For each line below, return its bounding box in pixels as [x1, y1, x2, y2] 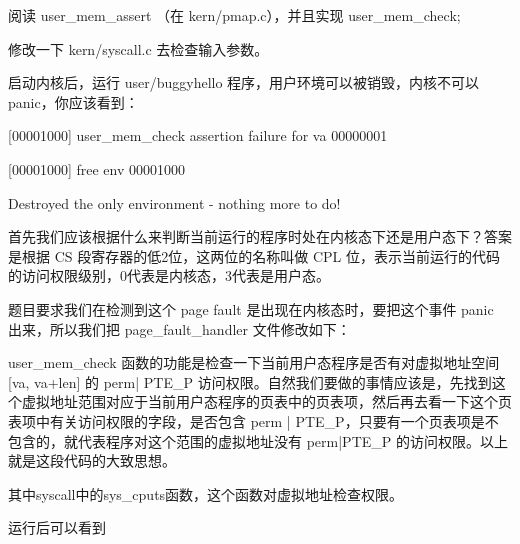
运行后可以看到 [8, 517, 106, 538]
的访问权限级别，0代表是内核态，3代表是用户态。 [8, 265, 330, 286]
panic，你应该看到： [8, 91, 139, 112]
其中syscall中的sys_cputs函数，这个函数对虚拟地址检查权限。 [8, 483, 404, 504]
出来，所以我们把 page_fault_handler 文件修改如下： [8, 318, 351, 339]
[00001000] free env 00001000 [8, 158, 185, 179]
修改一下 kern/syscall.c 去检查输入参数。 [8, 38, 269, 59]
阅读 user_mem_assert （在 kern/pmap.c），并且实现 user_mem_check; [8, 5, 461, 25]
